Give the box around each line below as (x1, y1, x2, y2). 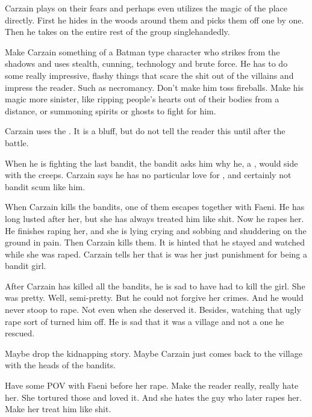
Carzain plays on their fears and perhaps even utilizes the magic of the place (5, 2, 288, 14)
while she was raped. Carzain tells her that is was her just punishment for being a (5, 247, 307, 260)
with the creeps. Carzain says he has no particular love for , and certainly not (5, 168, 292, 181)
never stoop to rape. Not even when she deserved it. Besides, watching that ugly (5, 303, 301, 316)
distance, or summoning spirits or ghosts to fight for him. (5, 104, 216, 117)
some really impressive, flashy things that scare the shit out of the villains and (5, 69, 294, 81)
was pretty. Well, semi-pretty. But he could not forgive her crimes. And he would (5, 291, 304, 304)
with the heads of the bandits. (5, 359, 116, 371)
